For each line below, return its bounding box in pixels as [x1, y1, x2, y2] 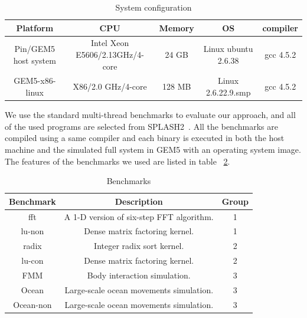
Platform [16, 21, 54, 34]
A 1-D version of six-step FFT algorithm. [64, 210, 214, 222]
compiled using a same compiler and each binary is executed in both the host [5, 132, 285, 144]
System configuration [115, 1, 192, 13]
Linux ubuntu [203, 42, 253, 55]
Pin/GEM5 [14, 42, 55, 55]
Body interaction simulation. [87, 268, 191, 281]
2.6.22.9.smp [205, 86, 251, 99]
